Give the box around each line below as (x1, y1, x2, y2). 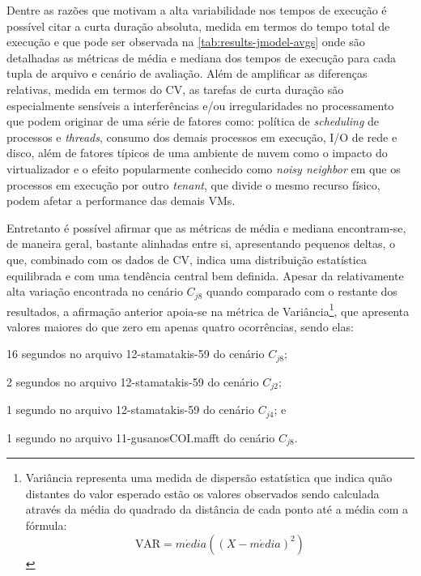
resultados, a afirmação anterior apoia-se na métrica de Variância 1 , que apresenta (6, 300, 410, 319)
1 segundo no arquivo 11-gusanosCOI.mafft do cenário (6, 429, 275, 446)
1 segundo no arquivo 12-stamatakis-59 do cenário (6, 401, 254, 418)
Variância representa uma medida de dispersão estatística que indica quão (25, 469, 393, 486)
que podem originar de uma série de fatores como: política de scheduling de (6, 113, 380, 130)
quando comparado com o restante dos (206, 283, 398, 300)
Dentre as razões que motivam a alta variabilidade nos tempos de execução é (6, 2, 387, 18)
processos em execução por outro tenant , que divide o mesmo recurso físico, (6, 176, 381, 193)
